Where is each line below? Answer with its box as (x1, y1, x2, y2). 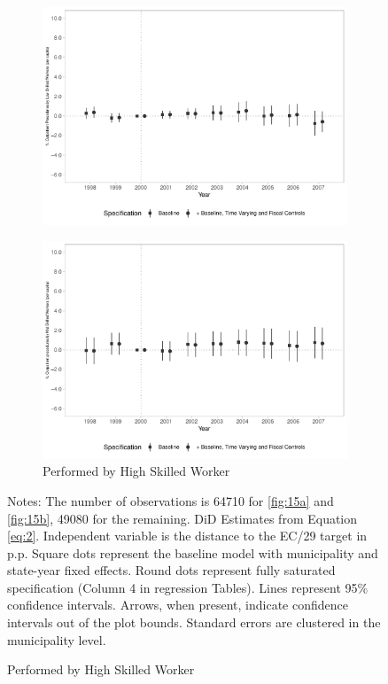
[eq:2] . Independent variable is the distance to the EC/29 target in (7, 526, 368, 545)
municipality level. (7, 630, 106, 649)
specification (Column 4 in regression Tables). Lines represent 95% (7, 578, 369, 596)
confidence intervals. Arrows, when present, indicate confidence (7, 595, 348, 614)
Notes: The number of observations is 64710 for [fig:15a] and (7, 491, 334, 509)
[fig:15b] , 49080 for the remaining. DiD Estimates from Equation (7, 509, 358, 527)
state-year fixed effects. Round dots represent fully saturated (7, 561, 336, 579)
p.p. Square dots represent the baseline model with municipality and (7, 543, 378, 562)
